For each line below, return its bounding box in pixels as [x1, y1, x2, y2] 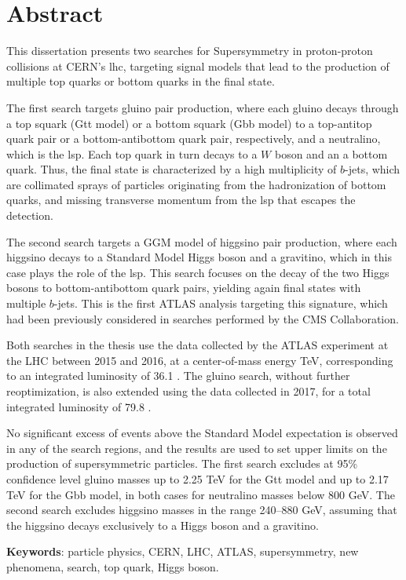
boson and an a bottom [274, 145, 388, 162]
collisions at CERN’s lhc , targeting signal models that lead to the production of [6, 57, 390, 74]
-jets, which [345, 161, 401, 177]
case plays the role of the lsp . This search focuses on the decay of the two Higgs [6, 264, 390, 280]
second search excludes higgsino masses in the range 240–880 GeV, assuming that [6, 502, 397, 518]
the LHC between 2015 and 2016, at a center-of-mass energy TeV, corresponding [6, 352, 393, 368]
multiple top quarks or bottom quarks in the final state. [6, 73, 275, 89]
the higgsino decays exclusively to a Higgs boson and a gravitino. [6, 516, 319, 533]
